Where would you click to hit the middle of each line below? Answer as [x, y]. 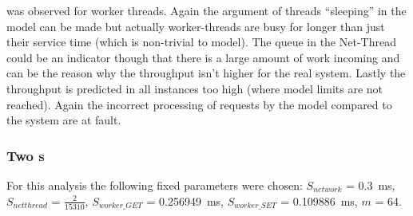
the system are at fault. [64, 120]
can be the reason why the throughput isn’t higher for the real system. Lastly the [206, 73]
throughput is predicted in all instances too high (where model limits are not [195, 88]
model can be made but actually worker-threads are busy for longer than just [196, 26]
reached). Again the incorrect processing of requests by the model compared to [199, 104]
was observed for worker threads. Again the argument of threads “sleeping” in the [206, 10]
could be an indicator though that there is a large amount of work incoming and [203, 57]
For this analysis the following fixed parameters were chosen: [155, 185]
